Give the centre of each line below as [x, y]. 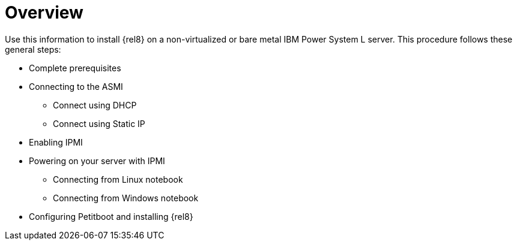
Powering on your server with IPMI [97, 161]
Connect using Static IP [99, 123]
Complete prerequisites [75, 68]
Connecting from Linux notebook [118, 179]
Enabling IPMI [56, 142]
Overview [44, 13]
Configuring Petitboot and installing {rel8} [111, 216]
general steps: [33, 49]
